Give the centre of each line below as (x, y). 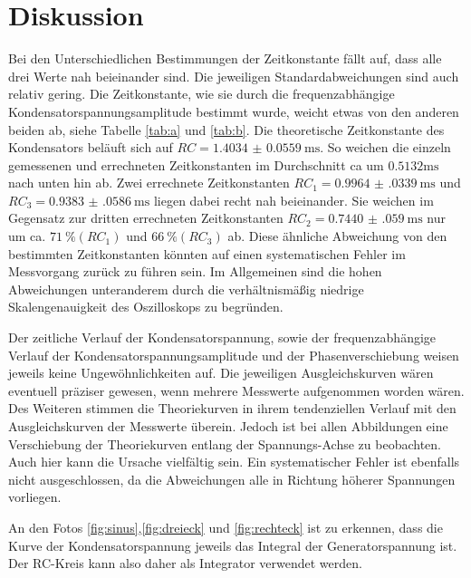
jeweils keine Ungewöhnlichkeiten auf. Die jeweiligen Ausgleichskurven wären (221, 373)
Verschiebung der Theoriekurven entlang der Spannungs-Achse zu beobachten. (225, 443)
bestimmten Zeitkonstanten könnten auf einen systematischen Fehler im (207, 253)
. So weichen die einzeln (385, 147)
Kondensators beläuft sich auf (91, 147)
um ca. (27, 236)
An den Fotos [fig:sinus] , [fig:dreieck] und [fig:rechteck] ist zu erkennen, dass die (226, 527)
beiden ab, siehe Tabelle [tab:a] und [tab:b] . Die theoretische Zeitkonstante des (226, 129)
